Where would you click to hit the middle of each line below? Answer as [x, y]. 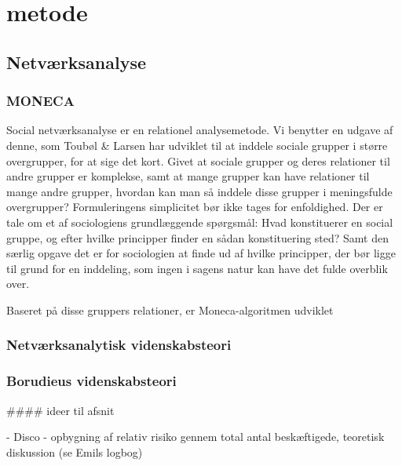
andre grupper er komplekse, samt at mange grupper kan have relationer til [188, 176]
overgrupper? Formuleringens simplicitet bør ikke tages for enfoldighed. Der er [195, 207]
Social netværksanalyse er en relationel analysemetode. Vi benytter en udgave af [200, 130]
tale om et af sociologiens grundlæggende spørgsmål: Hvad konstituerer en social [200, 222]
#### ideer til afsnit [60, 410]
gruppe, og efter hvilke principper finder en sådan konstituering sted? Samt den [198, 237]
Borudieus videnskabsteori [91, 381]
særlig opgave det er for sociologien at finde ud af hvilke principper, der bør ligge [201, 253]
